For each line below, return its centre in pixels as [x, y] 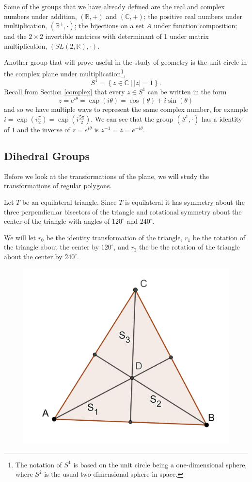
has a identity [222, 118]
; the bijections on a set [109, 26]
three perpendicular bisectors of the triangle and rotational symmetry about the [123, 211]
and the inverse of [44, 129]
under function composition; [196, 26]
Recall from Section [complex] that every [64, 91]
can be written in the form [187, 91]
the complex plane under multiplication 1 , [65, 72]
